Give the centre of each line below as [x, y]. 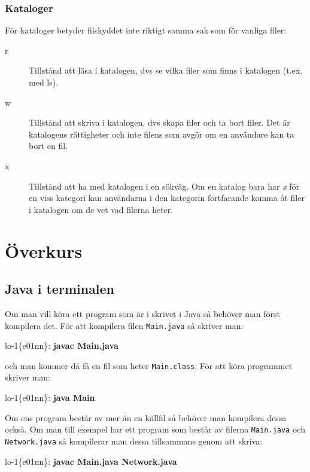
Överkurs [44, 250]
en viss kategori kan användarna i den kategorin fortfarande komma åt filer [167, 198]
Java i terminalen [60, 289]
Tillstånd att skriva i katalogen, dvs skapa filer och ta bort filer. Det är [159, 122]
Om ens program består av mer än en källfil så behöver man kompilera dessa [146, 417]
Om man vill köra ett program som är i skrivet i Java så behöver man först [143, 313]
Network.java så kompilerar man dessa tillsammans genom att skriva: [134, 441]
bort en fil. [48, 146]
